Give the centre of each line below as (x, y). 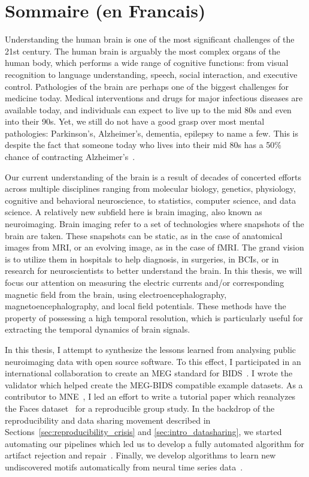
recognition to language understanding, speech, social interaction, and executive (151, 74)
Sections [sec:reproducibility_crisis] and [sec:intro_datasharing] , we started (143, 432)
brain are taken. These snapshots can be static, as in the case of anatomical (144, 235)
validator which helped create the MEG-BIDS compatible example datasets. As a (154, 384)
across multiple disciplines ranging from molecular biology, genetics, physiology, (150, 188)
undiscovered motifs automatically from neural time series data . (124, 467)
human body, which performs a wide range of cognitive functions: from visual (147, 63)
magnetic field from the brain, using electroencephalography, (116, 294)
